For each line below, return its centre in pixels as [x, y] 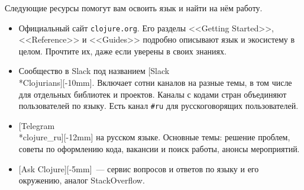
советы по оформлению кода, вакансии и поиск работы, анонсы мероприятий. [159, 149]
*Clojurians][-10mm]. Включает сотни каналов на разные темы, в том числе [155, 83]
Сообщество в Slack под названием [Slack [94, 71]
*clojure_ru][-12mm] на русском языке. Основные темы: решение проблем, [154, 137]
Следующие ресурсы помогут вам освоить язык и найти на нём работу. [134, 8]
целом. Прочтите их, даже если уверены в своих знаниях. [122, 51]
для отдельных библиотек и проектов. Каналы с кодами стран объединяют [153, 94]
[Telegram [37, 125]
